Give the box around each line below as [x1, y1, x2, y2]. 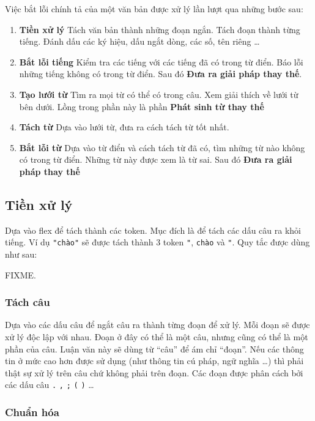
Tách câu [5, 294, 50, 310]
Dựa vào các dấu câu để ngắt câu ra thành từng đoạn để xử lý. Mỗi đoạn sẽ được [5, 318, 310, 331]
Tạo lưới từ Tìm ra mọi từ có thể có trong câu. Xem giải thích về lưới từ [19, 88, 298, 100]
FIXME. [5, 268, 36, 281]
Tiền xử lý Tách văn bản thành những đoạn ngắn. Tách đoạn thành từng [19, 23, 300, 35]
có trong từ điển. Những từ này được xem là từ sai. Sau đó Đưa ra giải [19, 153, 292, 166]
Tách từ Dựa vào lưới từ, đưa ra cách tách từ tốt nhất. [19, 121, 229, 133]
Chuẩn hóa [5, 404, 59, 419]
